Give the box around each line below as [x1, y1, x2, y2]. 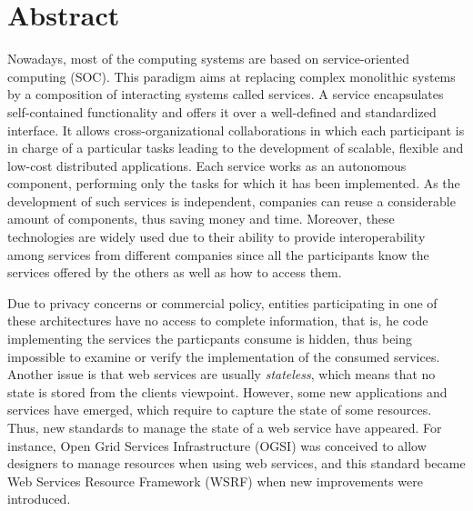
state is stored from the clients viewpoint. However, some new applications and [7, 382, 448, 401]
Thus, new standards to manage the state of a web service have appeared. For [7, 418, 442, 436]
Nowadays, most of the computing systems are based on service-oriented [7, 49, 409, 68]
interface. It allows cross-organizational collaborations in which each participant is [7, 120, 465, 139]
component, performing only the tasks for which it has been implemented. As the [7, 174, 460, 193]
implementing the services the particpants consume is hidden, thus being [7, 329, 413, 348]
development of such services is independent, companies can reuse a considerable [7, 191, 456, 210]
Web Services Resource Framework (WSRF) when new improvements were [7, 471, 423, 490]
